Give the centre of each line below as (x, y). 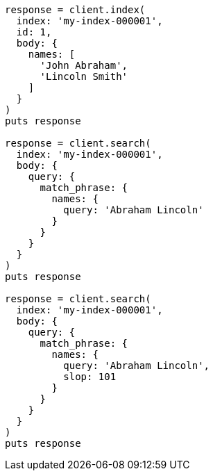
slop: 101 (90, 377)
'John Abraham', (84, 65)
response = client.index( (75, 10)
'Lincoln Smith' (84, 76)
